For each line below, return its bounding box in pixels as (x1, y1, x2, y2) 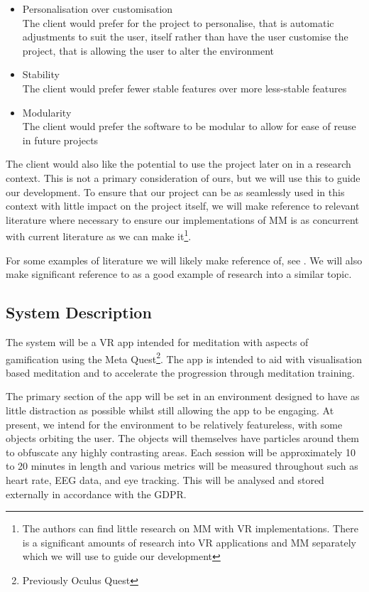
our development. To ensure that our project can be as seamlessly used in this (6, 184, 345, 199)
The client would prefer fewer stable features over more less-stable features (22, 80, 347, 95)
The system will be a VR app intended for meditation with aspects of (6, 334, 309, 349)
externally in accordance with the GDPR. (6, 486, 187, 501)
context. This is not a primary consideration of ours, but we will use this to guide (6, 170, 360, 185)
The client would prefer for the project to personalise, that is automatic (22, 15, 334, 30)
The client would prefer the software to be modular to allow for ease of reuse (22, 119, 356, 134)
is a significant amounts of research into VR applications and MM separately (22, 534, 356, 549)
